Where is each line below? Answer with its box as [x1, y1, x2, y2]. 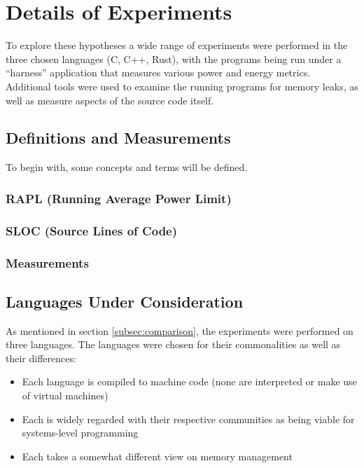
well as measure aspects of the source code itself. [6, 92, 214, 107]
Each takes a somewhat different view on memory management [22, 448, 293, 463]
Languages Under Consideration [6, 290, 244, 312]
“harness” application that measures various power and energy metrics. [6, 65, 311, 80]
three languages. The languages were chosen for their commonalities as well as [6, 337, 341, 352]
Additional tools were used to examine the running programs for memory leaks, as [6, 78, 358, 93]
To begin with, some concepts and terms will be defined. [6, 160, 248, 174]
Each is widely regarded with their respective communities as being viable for [22, 411, 355, 426]
